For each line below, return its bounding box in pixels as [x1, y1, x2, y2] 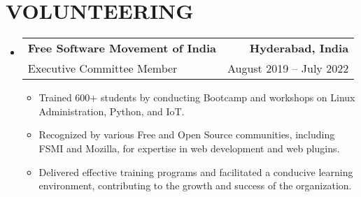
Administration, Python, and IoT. [38, 103, 185, 118]
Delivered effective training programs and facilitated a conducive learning [38, 164, 353, 179]
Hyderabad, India [249, 40, 349, 57]
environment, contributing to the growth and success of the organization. [38, 178, 352, 193]
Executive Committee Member [27, 60, 178, 77]
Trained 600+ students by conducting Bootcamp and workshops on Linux [38, 90, 355, 105]
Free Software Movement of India [27, 40, 216, 57]
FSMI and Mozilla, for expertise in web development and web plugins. [38, 140, 340, 155]
